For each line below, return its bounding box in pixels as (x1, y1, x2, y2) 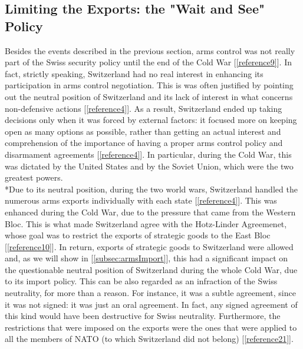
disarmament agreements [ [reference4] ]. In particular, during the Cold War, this (5, 148, 292, 160)
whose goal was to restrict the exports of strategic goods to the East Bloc (5, 229, 271, 241)
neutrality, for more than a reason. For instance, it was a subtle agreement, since (5, 287, 296, 299)
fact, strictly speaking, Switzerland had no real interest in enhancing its (5, 67, 264, 79)
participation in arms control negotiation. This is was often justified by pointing (5, 79, 294, 91)
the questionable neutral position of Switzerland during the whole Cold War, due (5, 263, 298, 275)
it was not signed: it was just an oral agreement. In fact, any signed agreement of (5, 298, 298, 310)
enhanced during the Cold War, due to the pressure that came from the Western (5, 205, 296, 218)
